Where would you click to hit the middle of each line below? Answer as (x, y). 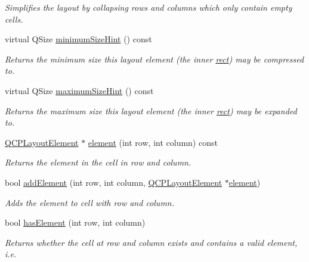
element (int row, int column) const (153, 142)
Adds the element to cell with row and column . (90, 202)
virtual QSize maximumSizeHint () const (79, 90)
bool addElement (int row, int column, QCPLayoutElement (114, 182)
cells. (14, 19)
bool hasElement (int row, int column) (75, 222)
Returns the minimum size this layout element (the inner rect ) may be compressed (154, 59)
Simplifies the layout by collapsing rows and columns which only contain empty (149, 7)
